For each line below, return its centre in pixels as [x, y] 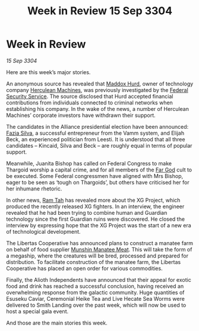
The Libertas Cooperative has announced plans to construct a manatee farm [100, 243]
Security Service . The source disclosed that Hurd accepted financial [90, 96]
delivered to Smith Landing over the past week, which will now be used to [96, 305]
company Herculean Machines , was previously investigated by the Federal [97, 90]
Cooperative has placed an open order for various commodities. [84, 268]
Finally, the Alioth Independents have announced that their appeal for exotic [99, 279]
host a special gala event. [37, 311]
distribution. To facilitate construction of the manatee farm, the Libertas [94, 262]
